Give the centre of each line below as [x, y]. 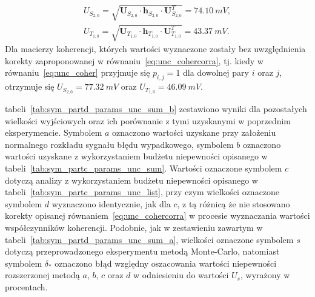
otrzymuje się [30, 86]
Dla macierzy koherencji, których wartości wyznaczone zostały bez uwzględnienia [155, 49]
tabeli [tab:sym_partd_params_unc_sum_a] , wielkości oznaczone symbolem [149, 239]
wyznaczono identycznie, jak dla [111, 203]
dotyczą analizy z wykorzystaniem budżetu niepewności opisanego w [131, 180]
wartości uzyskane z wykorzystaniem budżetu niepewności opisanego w [136, 156]
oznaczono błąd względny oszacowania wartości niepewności [166, 263]
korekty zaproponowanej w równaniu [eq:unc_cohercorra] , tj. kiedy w [134, 60]
